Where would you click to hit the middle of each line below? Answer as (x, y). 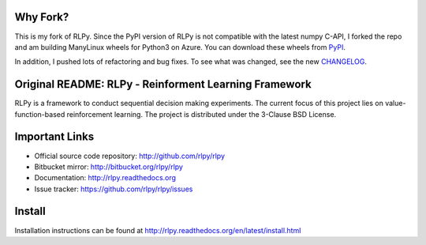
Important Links (54, 137)
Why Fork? (42, 17)
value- (396, 104)
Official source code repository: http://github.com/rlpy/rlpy (129, 156)
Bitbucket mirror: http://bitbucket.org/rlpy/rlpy (108, 167)
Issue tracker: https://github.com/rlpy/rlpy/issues (114, 189)
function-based (40, 114)
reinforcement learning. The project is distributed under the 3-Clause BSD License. (202, 114)
